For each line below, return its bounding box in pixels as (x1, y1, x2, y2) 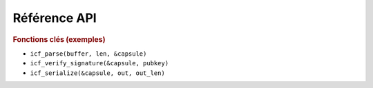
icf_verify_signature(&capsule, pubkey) (30, 59, 169, 67)
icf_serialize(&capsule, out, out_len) (30, 69, 165, 77)
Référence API (12, 10, 97, 25)
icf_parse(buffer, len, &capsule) (30, 49, 147, 58)
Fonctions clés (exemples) (12, 34, 106, 44)
